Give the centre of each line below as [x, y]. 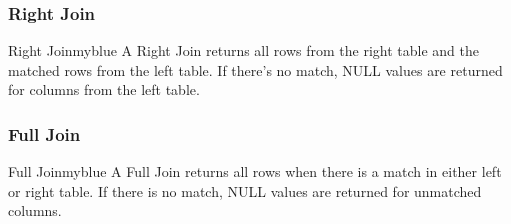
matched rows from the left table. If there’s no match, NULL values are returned [255, 69]
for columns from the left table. [104, 89]
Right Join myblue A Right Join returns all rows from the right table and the [243, 50]
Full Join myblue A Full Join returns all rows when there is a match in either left [255, 171]
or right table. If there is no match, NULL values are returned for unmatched [245, 190]
